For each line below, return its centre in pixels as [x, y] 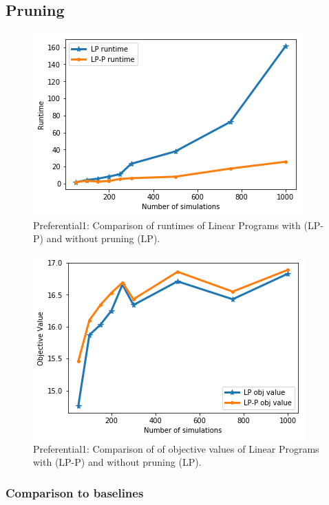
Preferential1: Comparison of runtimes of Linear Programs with [167, 225]
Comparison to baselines [75, 492]
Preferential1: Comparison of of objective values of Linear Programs [176, 448]
